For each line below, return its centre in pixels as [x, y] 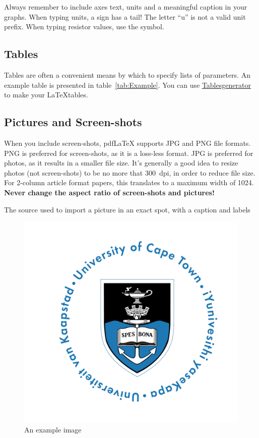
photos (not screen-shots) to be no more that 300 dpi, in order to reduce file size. [130, 172]
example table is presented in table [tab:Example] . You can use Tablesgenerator [127, 85]
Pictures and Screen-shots [73, 122]
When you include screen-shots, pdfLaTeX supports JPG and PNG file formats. [127, 143]
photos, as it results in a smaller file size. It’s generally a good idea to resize [121, 163]
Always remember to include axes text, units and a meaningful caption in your [126, 7]
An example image [53, 430]
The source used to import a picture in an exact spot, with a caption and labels [127, 209]
